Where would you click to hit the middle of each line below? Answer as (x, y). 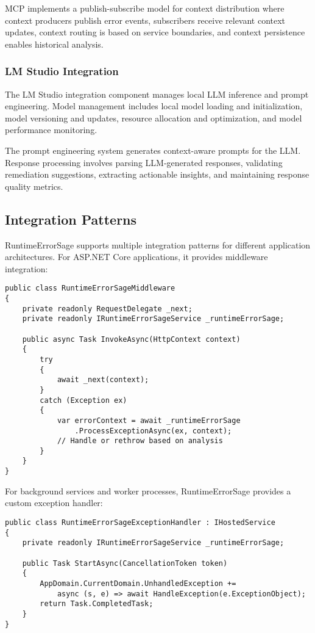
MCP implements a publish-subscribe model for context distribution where (145, 8)
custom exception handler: (54, 503)
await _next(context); (103, 380)
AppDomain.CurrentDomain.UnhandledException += (138, 583)
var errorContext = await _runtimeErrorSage (149, 420)
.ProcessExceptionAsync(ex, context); (153, 431)
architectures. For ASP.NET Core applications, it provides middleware (136, 257)
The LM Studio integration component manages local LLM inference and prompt (157, 94)
